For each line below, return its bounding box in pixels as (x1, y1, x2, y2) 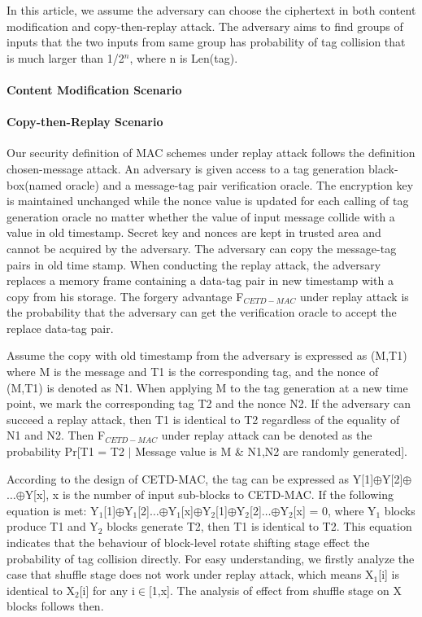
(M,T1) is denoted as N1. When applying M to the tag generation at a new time (7, 379, 408, 396)
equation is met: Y (7, 501, 99, 519)
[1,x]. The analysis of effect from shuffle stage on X (148, 581, 402, 598)
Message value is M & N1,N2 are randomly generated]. (135, 443, 407, 460)
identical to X (7, 581, 75, 598)
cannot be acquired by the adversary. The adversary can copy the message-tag (7, 239, 397, 256)
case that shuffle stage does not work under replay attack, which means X (7, 566, 374, 583)
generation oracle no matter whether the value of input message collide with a (7, 208, 395, 225)
